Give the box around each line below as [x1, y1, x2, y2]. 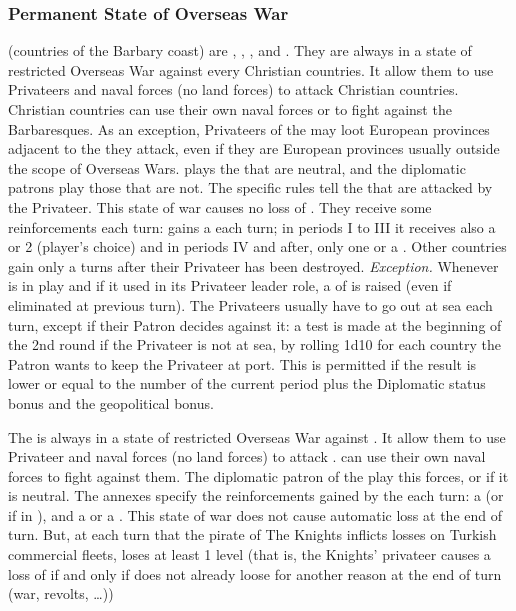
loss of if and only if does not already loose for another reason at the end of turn [8, 563, 502, 584]
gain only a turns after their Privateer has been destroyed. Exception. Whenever [8, 255, 499, 276]
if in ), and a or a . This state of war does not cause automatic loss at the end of [8, 504, 502, 525]
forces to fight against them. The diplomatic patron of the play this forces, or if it [8, 465, 509, 486]
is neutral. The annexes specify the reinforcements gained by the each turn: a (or [8, 485, 504, 506]
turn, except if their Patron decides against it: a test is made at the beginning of [8, 314, 502, 335]
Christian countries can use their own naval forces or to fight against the [8, 99, 452, 119]
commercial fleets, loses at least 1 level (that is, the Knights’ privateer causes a [8, 544, 491, 565]
